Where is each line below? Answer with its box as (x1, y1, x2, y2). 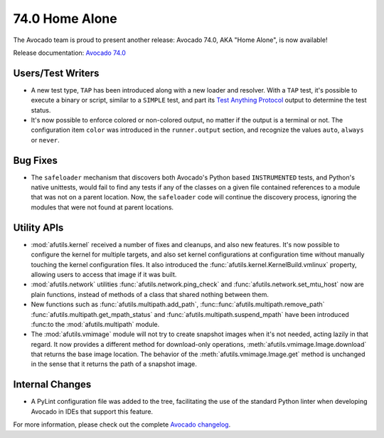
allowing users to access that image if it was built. (31, 270, 177, 278)
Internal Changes (13, 378, 92, 391)
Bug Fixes (13, 154, 58, 167)
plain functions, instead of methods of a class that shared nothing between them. (31, 290, 270, 298)
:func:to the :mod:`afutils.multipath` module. (31, 320, 160, 328)
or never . (31, 135, 60, 144)
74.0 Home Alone (13, 11, 117, 26)
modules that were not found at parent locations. (31, 203, 174, 212)
